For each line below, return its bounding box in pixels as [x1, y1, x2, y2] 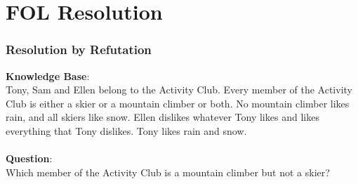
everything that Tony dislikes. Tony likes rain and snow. [6, 123, 247, 138]
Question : [6, 151, 53, 166]
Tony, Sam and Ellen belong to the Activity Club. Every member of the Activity [6, 82, 352, 97]
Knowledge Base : [6, 68, 90, 83]
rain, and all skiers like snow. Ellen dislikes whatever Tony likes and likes [6, 110, 319, 124]
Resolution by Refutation [6, 41, 152, 58]
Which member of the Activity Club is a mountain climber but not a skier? [6, 164, 330, 179]
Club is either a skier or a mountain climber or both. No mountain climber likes [6, 96, 350, 110]
